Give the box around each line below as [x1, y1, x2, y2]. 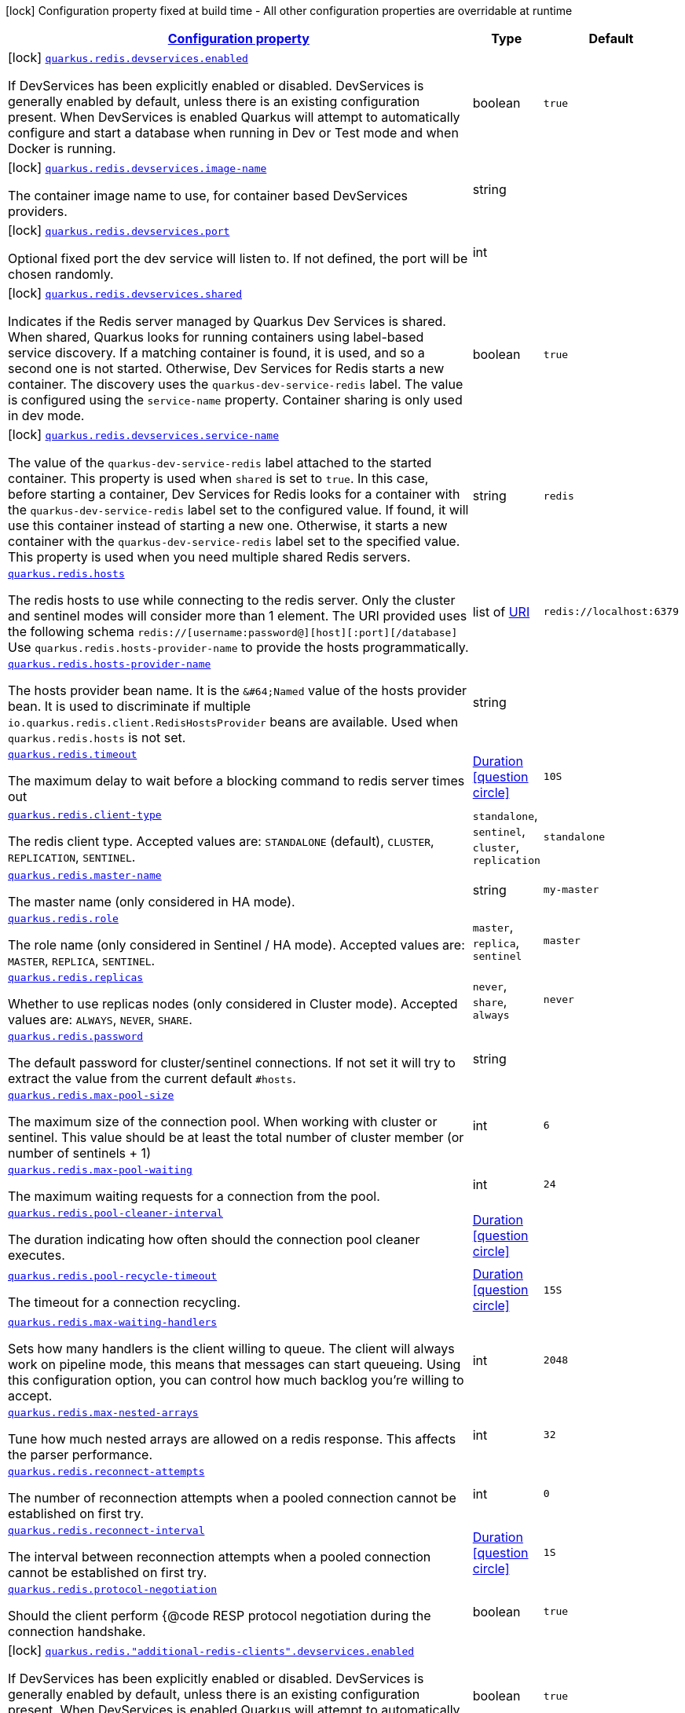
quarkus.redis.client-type [8, 809, 162, 821]
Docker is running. [8, 141, 116, 156]
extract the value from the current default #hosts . [8, 1071, 296, 1086]
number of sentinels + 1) [8, 1145, 151, 1161]
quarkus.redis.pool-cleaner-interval [8, 1207, 223, 1219]
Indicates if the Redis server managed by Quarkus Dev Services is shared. [8, 313, 446, 329]
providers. [8, 203, 68, 219]
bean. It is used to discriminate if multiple [8, 698, 251, 714]
